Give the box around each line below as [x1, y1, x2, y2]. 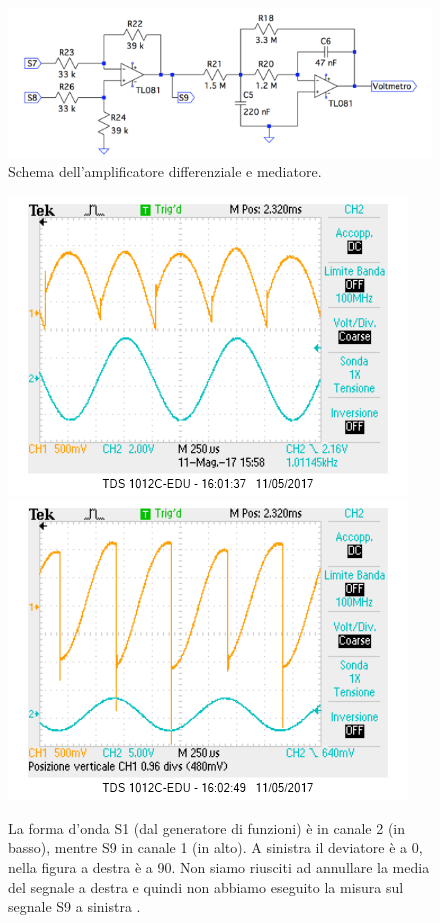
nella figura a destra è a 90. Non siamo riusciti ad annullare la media [8, 857, 430, 878]
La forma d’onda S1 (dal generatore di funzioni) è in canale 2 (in [8, 817, 406, 838]
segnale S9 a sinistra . [8, 896, 141, 917]
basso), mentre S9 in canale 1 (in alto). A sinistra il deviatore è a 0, [8, 837, 423, 858]
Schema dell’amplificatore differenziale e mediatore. [8, 161, 322, 182]
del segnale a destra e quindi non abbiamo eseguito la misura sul [8, 876, 404, 897]
